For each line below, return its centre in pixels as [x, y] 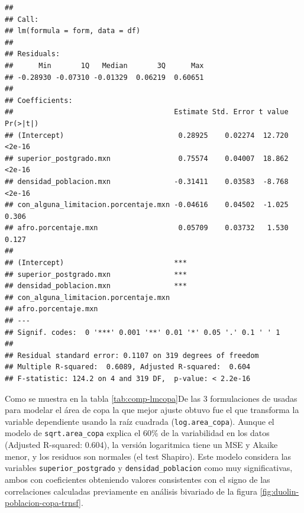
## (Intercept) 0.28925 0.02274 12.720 [147, 135]
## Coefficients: [39, 100]
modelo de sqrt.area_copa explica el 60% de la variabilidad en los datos [137, 433]
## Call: [22, 19]
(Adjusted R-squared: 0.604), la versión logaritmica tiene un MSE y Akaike [141, 445]
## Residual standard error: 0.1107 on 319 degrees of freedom [132, 355]
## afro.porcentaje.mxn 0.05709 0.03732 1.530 [147, 228]
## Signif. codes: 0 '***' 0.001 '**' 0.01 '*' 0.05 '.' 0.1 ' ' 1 [143, 332]
